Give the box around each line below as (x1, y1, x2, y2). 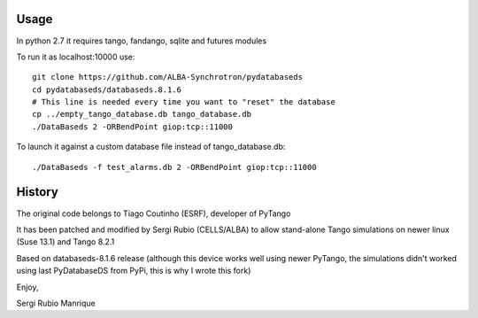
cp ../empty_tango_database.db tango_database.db (32, 109, 252, 120)
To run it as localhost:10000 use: (16, 51, 135, 62)
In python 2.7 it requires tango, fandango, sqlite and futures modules (16, 35, 267, 46)
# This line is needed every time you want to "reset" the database (32, 97, 335, 107)
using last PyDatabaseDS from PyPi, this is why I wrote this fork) (16, 266, 251, 276)
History (16, 184, 59, 199)
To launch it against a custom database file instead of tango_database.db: (16, 142, 286, 152)
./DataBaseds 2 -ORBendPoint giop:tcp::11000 (32, 121, 234, 132)
